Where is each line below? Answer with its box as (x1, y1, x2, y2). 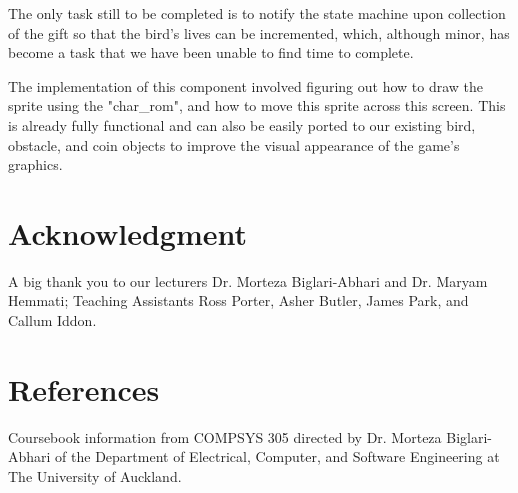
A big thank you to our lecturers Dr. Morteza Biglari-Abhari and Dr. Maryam (8, 270, 488, 291)
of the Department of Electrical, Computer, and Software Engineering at (55, 446, 500, 467)
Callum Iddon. (8, 310, 97, 331)
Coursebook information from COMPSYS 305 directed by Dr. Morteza (8, 426, 442, 447)
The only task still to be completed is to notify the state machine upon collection (8, 3, 506, 23)
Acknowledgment (8, 212, 247, 253)
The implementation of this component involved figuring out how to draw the (8, 75, 484, 96)
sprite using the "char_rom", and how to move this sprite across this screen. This (8, 95, 506, 116)
